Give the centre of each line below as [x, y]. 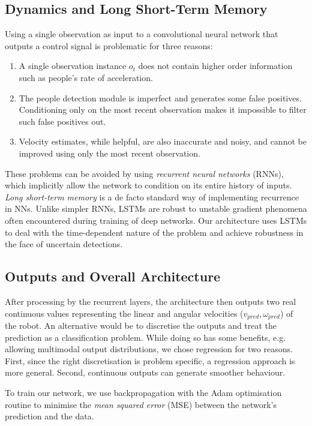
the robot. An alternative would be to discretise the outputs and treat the [141, 325]
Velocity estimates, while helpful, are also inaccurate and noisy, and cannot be [163, 141]
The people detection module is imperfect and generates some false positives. [160, 97]
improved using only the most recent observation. [109, 153]
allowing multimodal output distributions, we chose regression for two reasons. [149, 349]
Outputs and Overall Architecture [113, 276]
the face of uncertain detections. [64, 244]
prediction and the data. [49, 416]
